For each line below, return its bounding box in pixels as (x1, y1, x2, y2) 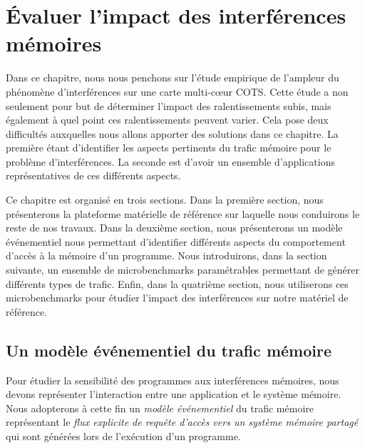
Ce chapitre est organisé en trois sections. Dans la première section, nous (6, 192, 324, 207)
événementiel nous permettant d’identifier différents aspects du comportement (6, 234, 346, 249)
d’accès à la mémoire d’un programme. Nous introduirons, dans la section (6, 248, 327, 263)
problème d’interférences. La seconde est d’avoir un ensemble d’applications (6, 154, 335, 169)
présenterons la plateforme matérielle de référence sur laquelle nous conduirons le (6, 206, 360, 221)
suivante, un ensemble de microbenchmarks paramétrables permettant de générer (6, 262, 359, 277)
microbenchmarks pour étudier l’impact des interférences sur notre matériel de (6, 290, 349, 305)
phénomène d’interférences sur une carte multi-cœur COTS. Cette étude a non (6, 84, 349, 99)
